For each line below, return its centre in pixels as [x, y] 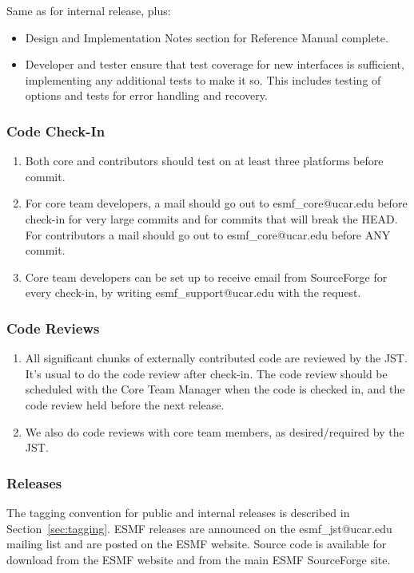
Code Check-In [56, 130]
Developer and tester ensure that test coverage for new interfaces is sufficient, [215, 64]
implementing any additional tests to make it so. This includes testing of [203, 79]
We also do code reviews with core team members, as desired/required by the [215, 431]
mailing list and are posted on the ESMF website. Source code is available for [197, 544]
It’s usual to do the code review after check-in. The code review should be [206, 373]
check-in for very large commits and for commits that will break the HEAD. [211, 218]
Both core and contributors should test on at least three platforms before [204, 161]
